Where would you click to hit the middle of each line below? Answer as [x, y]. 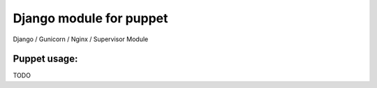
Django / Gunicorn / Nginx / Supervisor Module [81, 39]
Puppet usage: [45, 59]
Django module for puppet [90, 18]
